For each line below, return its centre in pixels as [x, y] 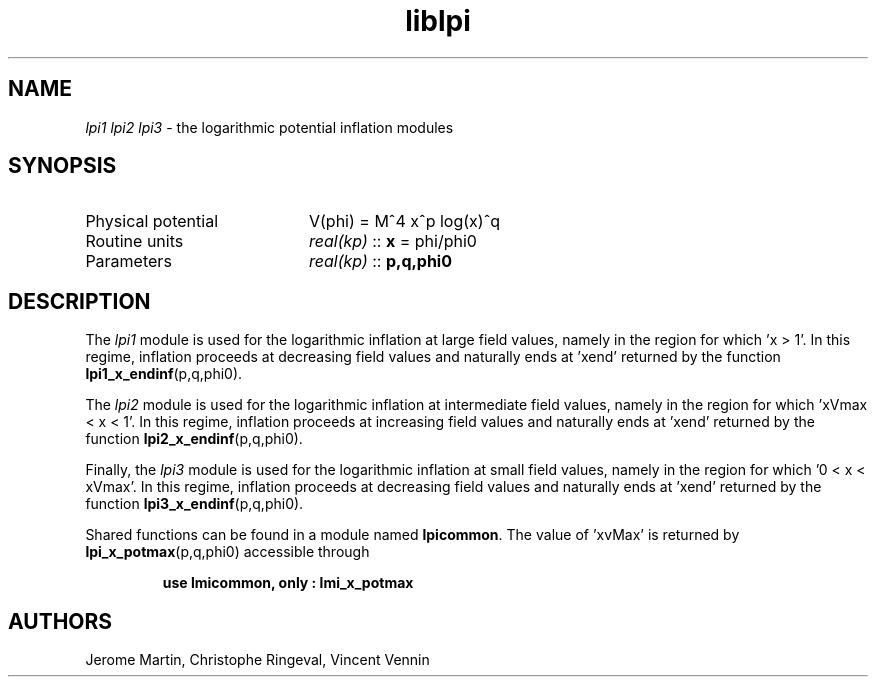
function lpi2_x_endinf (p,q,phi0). [194, 439]
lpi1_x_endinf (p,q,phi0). [164, 374]
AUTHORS [60, 621]
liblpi [438, 21]
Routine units [134, 241]
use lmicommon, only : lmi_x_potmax [288, 583]
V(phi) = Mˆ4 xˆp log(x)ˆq [404, 221]
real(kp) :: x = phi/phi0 [392, 241]
